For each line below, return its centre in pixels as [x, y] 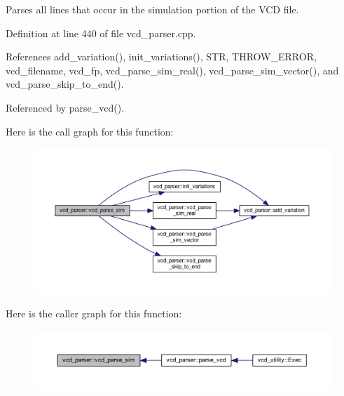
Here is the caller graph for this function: [94, 313]
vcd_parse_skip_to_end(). [65, 84]
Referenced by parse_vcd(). [65, 107]
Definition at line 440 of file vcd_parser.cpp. [101, 33]
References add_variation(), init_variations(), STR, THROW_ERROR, [161, 57]
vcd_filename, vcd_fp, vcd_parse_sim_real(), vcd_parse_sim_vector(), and [172, 70]
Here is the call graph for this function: [90, 131]
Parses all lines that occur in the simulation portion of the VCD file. [152, 9]
